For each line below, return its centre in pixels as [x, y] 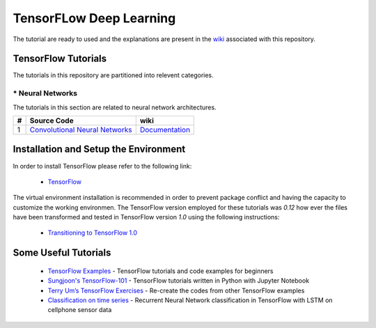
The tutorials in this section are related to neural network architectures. [115, 107]
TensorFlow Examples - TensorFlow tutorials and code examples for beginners [161, 271]
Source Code [52, 120]
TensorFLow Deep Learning [94, 18]
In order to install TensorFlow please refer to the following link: [102, 166]
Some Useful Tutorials [62, 253]
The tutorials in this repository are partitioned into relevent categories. [113, 75]
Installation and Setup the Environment [99, 149]
